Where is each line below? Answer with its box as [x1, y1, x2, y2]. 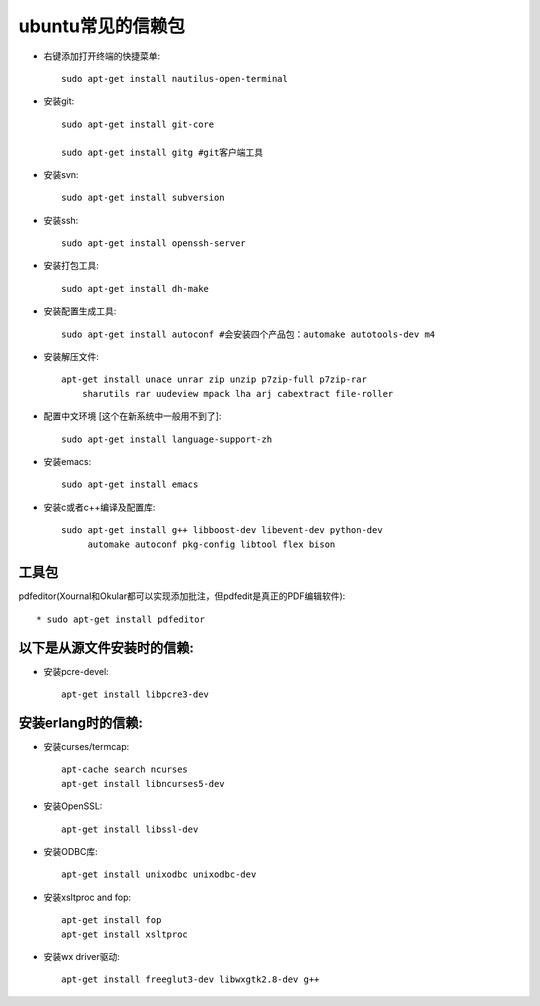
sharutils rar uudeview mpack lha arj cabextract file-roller [81, 388, 394, 399]
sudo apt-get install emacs [61, 479, 199, 490]
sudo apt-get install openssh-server [61, 238, 247, 249]
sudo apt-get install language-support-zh [61, 433, 273, 445]
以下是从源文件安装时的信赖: [18, 639, 195, 656]
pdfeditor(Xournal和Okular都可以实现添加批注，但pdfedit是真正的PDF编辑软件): [18, 590, 346, 602]
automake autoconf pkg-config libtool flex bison [87, 538, 336, 550]
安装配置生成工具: [43, 305, 117, 317]
